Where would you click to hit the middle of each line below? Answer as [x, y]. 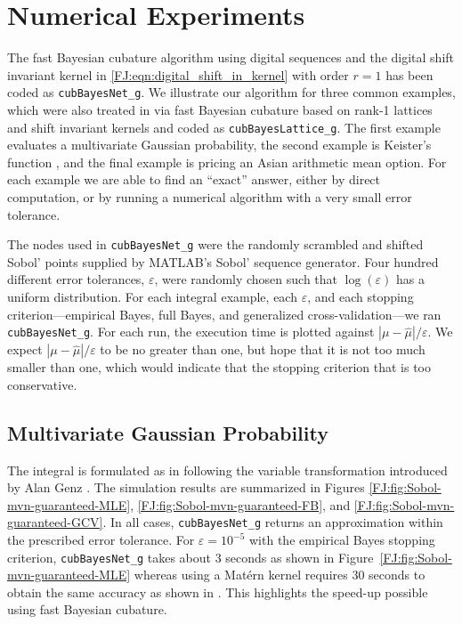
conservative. [42, 384]
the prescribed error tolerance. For [101, 540]
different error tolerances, [76, 279]
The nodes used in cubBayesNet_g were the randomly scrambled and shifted [215, 244]
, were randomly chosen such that [246, 279]
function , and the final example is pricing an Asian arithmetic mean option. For [227, 162]
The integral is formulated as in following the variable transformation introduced [227, 470]
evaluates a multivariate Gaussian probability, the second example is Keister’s [219, 145]
